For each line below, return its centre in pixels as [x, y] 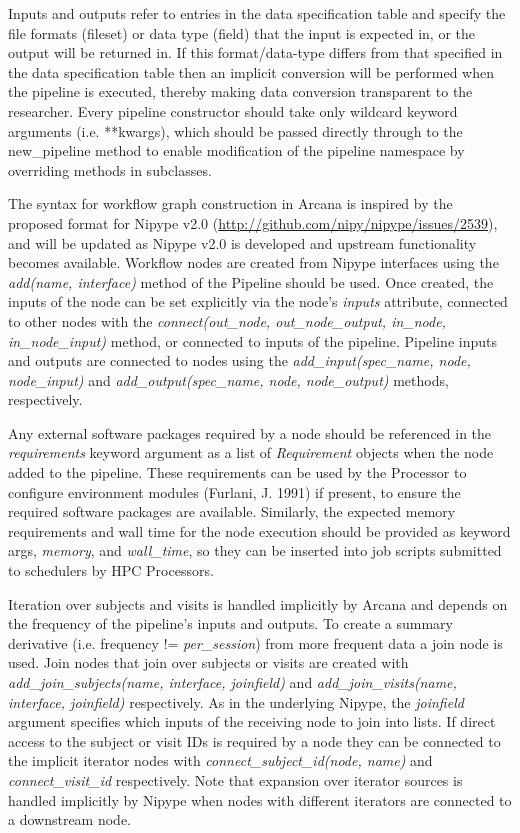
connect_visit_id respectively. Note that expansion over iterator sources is [235, 779]
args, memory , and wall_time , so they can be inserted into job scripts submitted [255, 550]
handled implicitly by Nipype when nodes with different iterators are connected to [260, 799]
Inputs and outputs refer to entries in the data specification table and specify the [257, 13]
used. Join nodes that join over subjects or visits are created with [208, 662]
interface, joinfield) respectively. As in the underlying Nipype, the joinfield [236, 701]
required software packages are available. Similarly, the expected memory [232, 511]
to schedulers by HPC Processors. [111, 570]
